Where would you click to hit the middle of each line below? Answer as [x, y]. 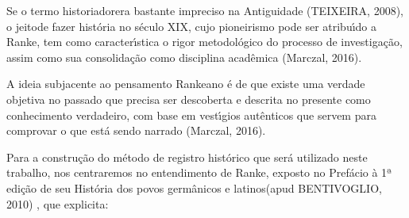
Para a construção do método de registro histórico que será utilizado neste [187, 157]
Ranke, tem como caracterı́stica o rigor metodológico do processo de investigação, [204, 42]
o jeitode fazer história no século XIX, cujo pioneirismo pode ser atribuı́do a [192, 26]
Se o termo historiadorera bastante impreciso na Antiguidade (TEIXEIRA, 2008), [205, 10]
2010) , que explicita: [58, 203]
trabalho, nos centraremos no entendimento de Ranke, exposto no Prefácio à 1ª [199, 172]
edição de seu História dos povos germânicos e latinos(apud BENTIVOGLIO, [194, 187]
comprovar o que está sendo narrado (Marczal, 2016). [136, 130]
